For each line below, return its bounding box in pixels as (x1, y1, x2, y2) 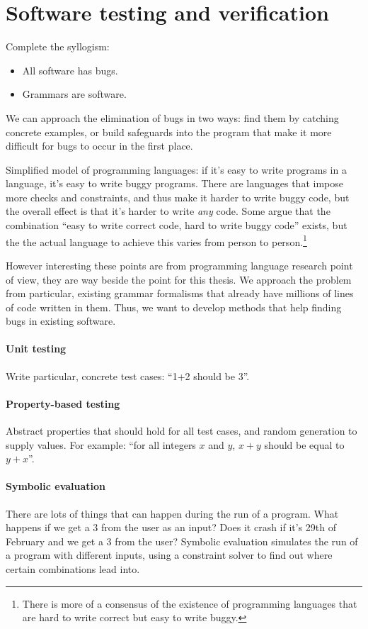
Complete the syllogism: (6, 39, 110, 54)
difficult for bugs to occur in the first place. (6, 138, 193, 153)
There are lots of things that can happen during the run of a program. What (6, 506, 339, 521)
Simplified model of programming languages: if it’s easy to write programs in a (6, 162, 347, 177)
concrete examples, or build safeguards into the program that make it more (6, 124, 332, 139)
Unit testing (6, 341, 67, 356)
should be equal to (264, 437, 345, 452)
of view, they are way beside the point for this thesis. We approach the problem (6, 272, 352, 286)
